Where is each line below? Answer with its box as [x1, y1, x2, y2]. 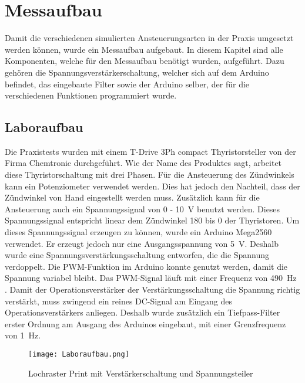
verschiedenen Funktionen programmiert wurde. [5, 89, 177, 101]
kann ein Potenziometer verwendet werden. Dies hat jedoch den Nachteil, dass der [5, 179, 300, 192]
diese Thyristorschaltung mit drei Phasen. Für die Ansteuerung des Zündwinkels [5, 168, 294, 181]
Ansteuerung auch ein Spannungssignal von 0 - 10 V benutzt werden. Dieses [5, 202, 280, 215]
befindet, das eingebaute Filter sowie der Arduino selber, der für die [5, 77, 250, 90]
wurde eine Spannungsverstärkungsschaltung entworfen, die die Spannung [5, 249, 270, 261]
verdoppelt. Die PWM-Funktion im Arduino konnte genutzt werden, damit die [5, 260, 288, 272]
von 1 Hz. [5, 329, 41, 341]
